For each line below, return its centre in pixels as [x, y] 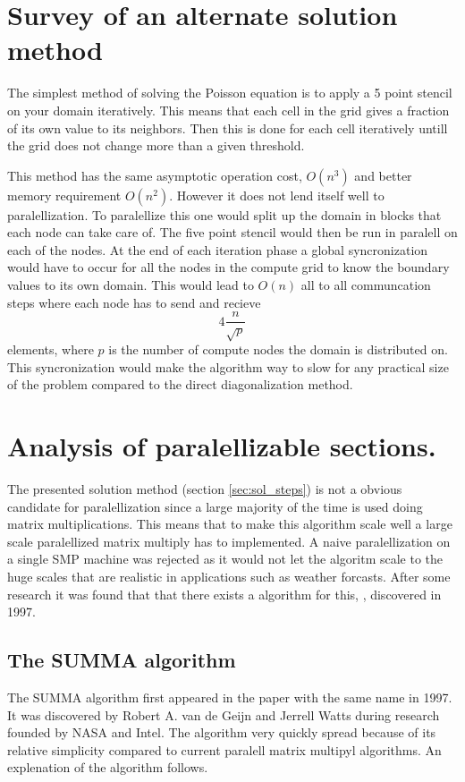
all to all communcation [366, 285]
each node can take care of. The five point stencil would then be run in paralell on [232, 232]
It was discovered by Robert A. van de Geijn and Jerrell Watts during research [224, 714]
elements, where [51, 349]
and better [383, 175]
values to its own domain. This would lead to [131, 285]
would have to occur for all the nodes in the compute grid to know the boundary [228, 267]
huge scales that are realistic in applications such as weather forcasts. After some [229, 576]
